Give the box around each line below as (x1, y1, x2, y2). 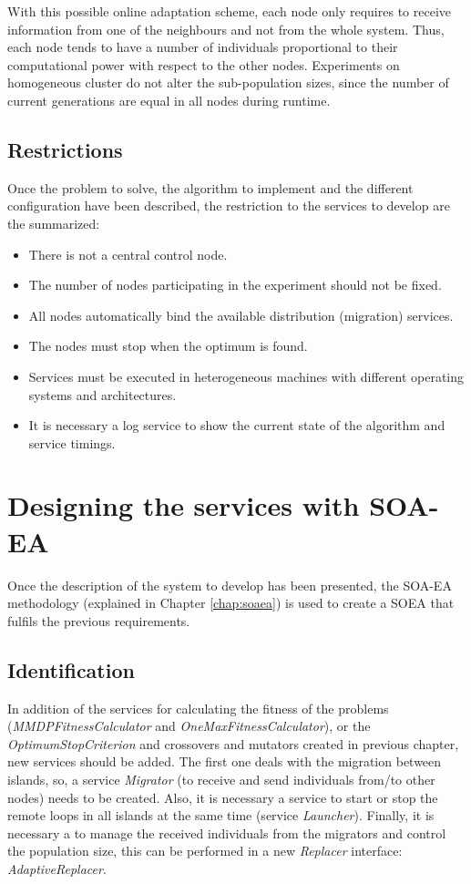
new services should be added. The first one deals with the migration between (7, 752, 442, 771)
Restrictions (7, 135, 123, 163)
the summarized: (7, 213, 100, 232)
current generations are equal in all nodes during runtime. (7, 90, 331, 109)
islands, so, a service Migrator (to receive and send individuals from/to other (7, 769, 435, 788)
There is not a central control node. (28, 244, 228, 263)
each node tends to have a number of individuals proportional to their (7, 37, 398, 57)
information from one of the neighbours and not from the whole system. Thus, (7, 19, 445, 38)
